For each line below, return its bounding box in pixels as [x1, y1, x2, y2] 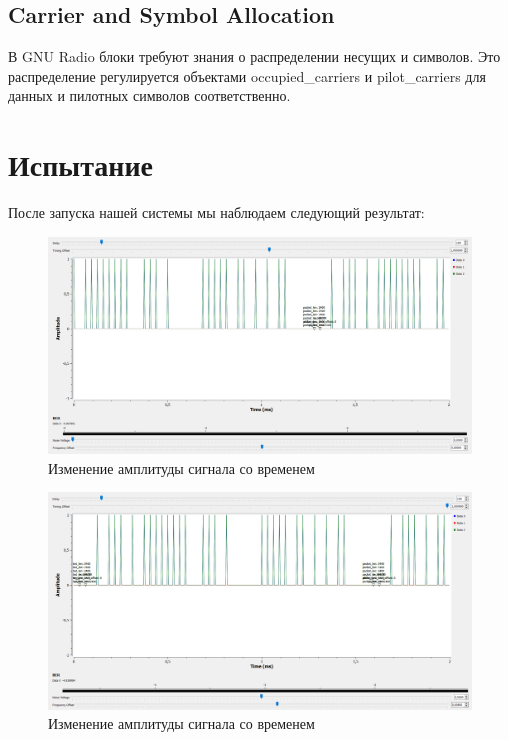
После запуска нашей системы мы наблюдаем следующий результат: [8, 202, 425, 223]
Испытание [8, 144, 153, 185]
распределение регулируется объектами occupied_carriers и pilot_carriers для [8, 65, 486, 86]
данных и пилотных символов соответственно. [8, 85, 291, 106]
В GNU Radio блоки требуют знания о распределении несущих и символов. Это [8, 46, 501, 67]
